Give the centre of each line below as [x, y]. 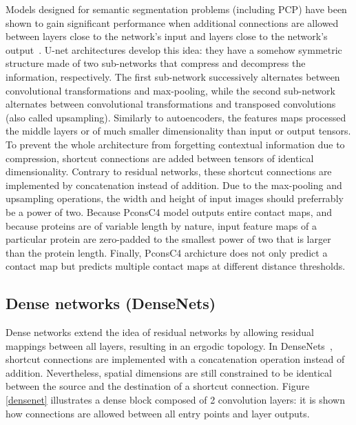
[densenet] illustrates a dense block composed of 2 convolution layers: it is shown [175, 400]
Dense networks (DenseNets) [111, 303]
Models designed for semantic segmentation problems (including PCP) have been [176, 9]
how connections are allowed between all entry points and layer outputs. [158, 413]
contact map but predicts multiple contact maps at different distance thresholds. [176, 266]
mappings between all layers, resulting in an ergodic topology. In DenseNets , [169, 345]
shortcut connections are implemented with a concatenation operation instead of [175, 359]
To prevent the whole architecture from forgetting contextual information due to [175, 144]
